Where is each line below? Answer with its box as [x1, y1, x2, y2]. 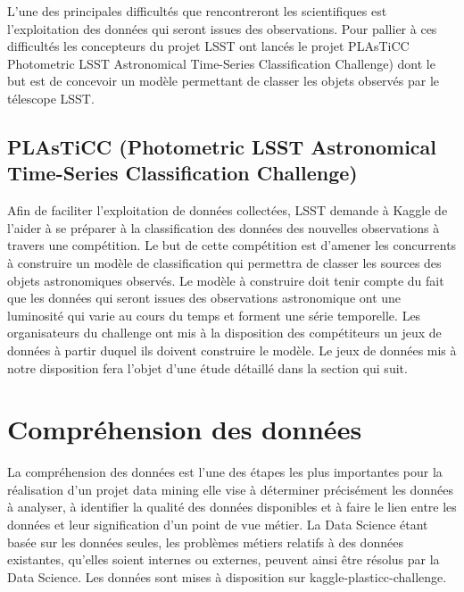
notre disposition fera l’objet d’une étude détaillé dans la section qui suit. [7, 358, 408, 377]
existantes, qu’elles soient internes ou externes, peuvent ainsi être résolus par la [7, 550, 440, 569]
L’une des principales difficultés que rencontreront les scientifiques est [7, 2, 387, 20]
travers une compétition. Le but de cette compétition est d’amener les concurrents [7, 236, 457, 254]
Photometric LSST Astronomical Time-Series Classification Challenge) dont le [7, 54, 435, 72]
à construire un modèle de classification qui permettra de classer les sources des [7, 253, 442, 271]
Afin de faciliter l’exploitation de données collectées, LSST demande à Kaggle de [7, 201, 448, 220]
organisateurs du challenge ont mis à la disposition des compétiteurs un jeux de [7, 323, 442, 342]
